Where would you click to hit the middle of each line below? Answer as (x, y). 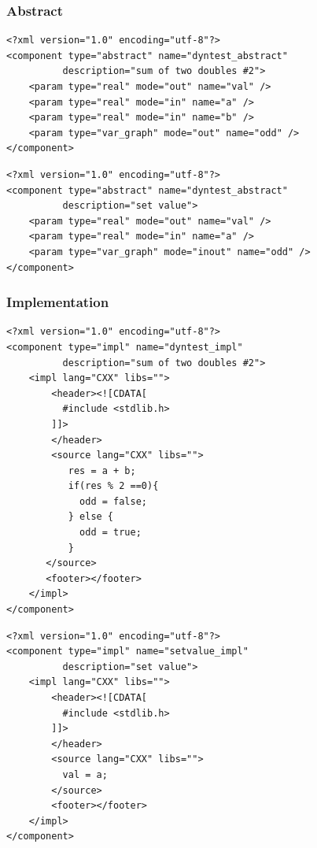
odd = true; (111, 533)
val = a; (85, 774)
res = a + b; (102, 470)
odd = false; (113, 501)
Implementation (58, 302)
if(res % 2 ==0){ (113, 486)
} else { (91, 517)
